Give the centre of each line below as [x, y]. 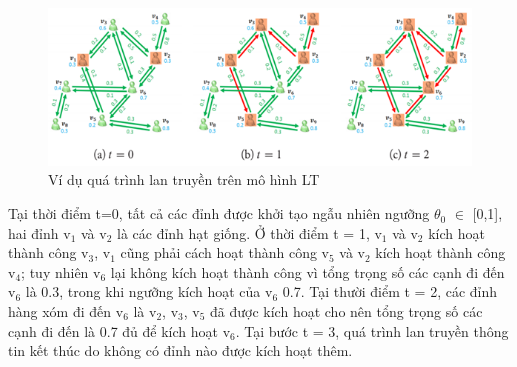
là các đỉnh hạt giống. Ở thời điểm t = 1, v [249, 232]
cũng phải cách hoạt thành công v [224, 252]
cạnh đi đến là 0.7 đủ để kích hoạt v [119, 330]
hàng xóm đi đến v [66, 311]
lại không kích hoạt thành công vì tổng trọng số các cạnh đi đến [307, 271]
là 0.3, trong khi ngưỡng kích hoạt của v [149, 291]
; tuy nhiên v [61, 271]
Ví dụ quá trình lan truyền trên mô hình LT [184, 179]
